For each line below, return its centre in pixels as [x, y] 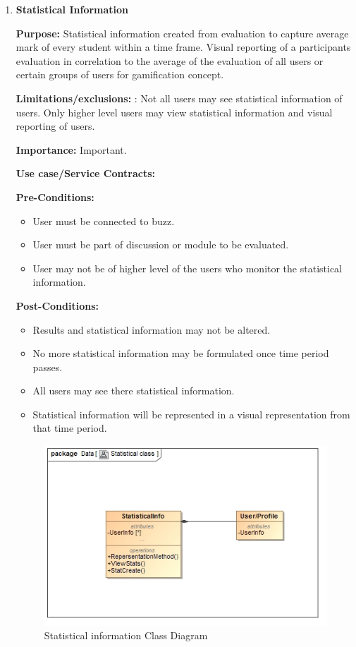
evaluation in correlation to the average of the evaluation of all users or [170, 60]
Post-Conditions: [57, 305]
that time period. [70, 428]
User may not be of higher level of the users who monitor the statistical [187, 268]
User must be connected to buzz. [104, 220]
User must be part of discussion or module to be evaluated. [161, 244]
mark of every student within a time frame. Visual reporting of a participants [183, 47]
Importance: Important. [71, 149]
